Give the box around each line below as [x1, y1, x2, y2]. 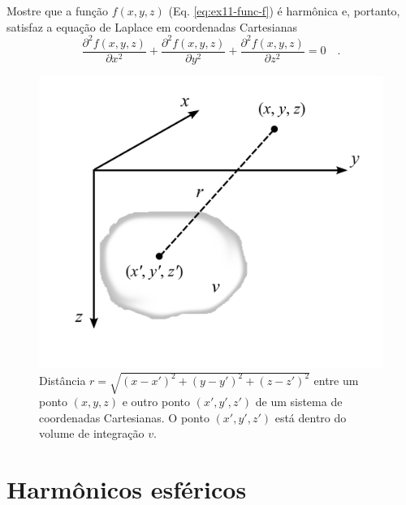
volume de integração [39, 425, 145, 442]
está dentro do [274, 409, 347, 426]
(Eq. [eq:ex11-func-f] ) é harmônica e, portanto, [168, 2, 400, 19]
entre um [313, 371, 359, 388]
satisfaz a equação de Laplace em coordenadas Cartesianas [6, 18, 297, 35]
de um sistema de [255, 393, 343, 410]
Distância [39, 371, 86, 388]
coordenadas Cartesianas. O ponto [39, 409, 209, 426]
